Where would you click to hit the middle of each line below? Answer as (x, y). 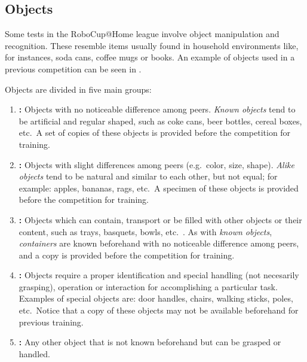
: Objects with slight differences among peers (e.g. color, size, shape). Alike (156, 164)
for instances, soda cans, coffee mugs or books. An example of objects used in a (150, 57)
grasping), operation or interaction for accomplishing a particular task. (148, 286)
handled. (34, 353)
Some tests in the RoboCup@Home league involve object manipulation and (142, 34)
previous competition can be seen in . (73, 69)
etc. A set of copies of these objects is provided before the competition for (155, 133)
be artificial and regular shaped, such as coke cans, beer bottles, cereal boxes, (160, 121)
